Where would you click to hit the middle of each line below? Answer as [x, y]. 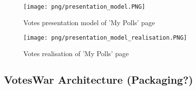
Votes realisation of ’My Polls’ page [76, 53]
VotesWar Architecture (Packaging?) [98, 79]
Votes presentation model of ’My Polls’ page [89, 22]
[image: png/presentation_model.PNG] [84, 7]
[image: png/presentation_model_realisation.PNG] [105, 38]
